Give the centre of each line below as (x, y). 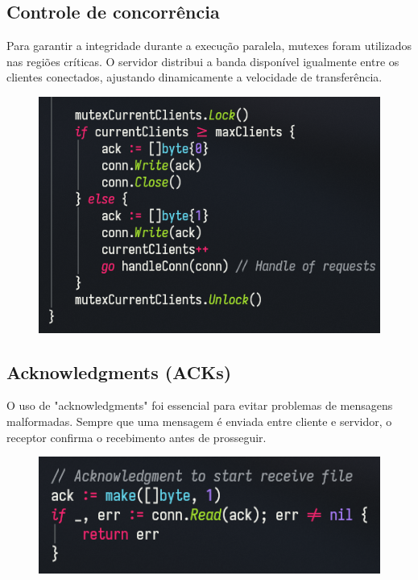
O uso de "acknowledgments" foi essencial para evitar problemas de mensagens (200, 405)
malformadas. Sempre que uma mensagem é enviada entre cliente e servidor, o (199, 421)
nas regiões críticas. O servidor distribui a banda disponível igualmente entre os (203, 61)
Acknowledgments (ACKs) (119, 371)
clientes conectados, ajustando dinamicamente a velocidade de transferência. (195, 77)
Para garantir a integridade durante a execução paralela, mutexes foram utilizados (209, 46)
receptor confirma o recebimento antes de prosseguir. (137, 437)
